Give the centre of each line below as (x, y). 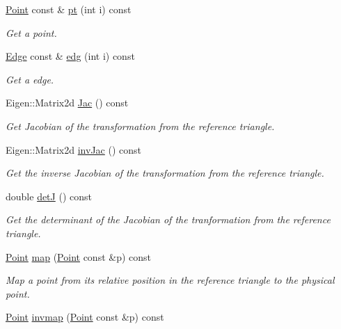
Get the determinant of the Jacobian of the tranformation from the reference (168, 219)
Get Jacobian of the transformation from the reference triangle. (140, 126)
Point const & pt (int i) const (69, 9)
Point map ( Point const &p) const (79, 256)
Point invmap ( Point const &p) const (85, 317)
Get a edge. (30, 79)
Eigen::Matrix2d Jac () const (67, 103)
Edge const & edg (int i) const (70, 56)
